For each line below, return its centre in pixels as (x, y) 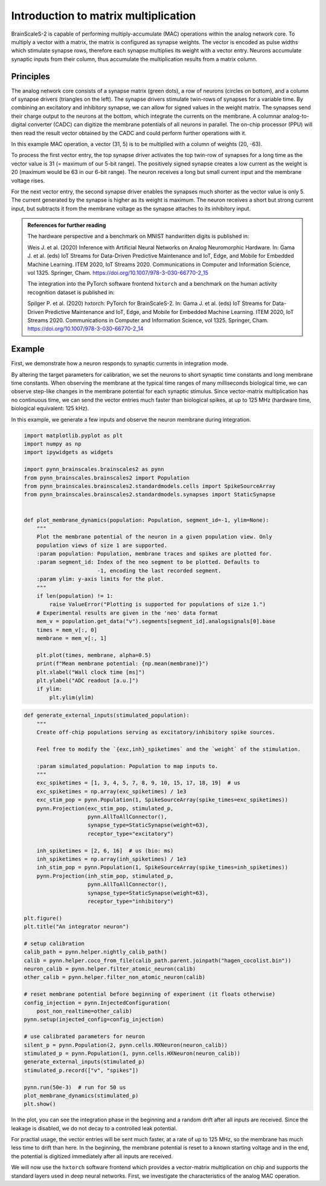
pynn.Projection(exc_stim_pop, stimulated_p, (105, 808)
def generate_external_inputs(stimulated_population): (107, 715)
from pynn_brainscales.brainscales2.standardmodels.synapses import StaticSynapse (150, 495)
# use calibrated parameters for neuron (84, 1037)
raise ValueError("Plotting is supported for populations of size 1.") (158, 604)
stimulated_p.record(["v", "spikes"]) (81, 1070)
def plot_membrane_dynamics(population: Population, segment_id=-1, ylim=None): (146, 520)
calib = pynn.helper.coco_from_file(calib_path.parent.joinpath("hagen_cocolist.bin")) (158, 960)
